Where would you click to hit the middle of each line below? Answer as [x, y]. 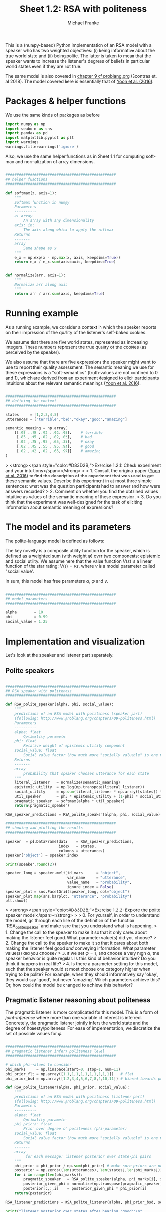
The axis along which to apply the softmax [68, 230]
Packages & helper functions [66, 101]
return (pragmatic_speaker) [42, 806]
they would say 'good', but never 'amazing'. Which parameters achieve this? [83, 980]
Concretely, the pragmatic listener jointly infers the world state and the [77, 1023]
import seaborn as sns [29, 129]
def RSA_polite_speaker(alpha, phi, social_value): [60, 705]
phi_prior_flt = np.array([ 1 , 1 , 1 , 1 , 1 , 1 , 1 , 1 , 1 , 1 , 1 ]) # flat [70, 1074]
